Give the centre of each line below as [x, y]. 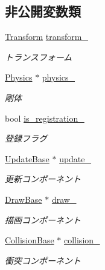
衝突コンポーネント [43, 260]
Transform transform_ [47, 37]
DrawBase [24, 199]
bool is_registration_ [45, 118]
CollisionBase [30, 240]
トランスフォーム [39, 57]
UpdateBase [27, 158]
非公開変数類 [43, 11]
